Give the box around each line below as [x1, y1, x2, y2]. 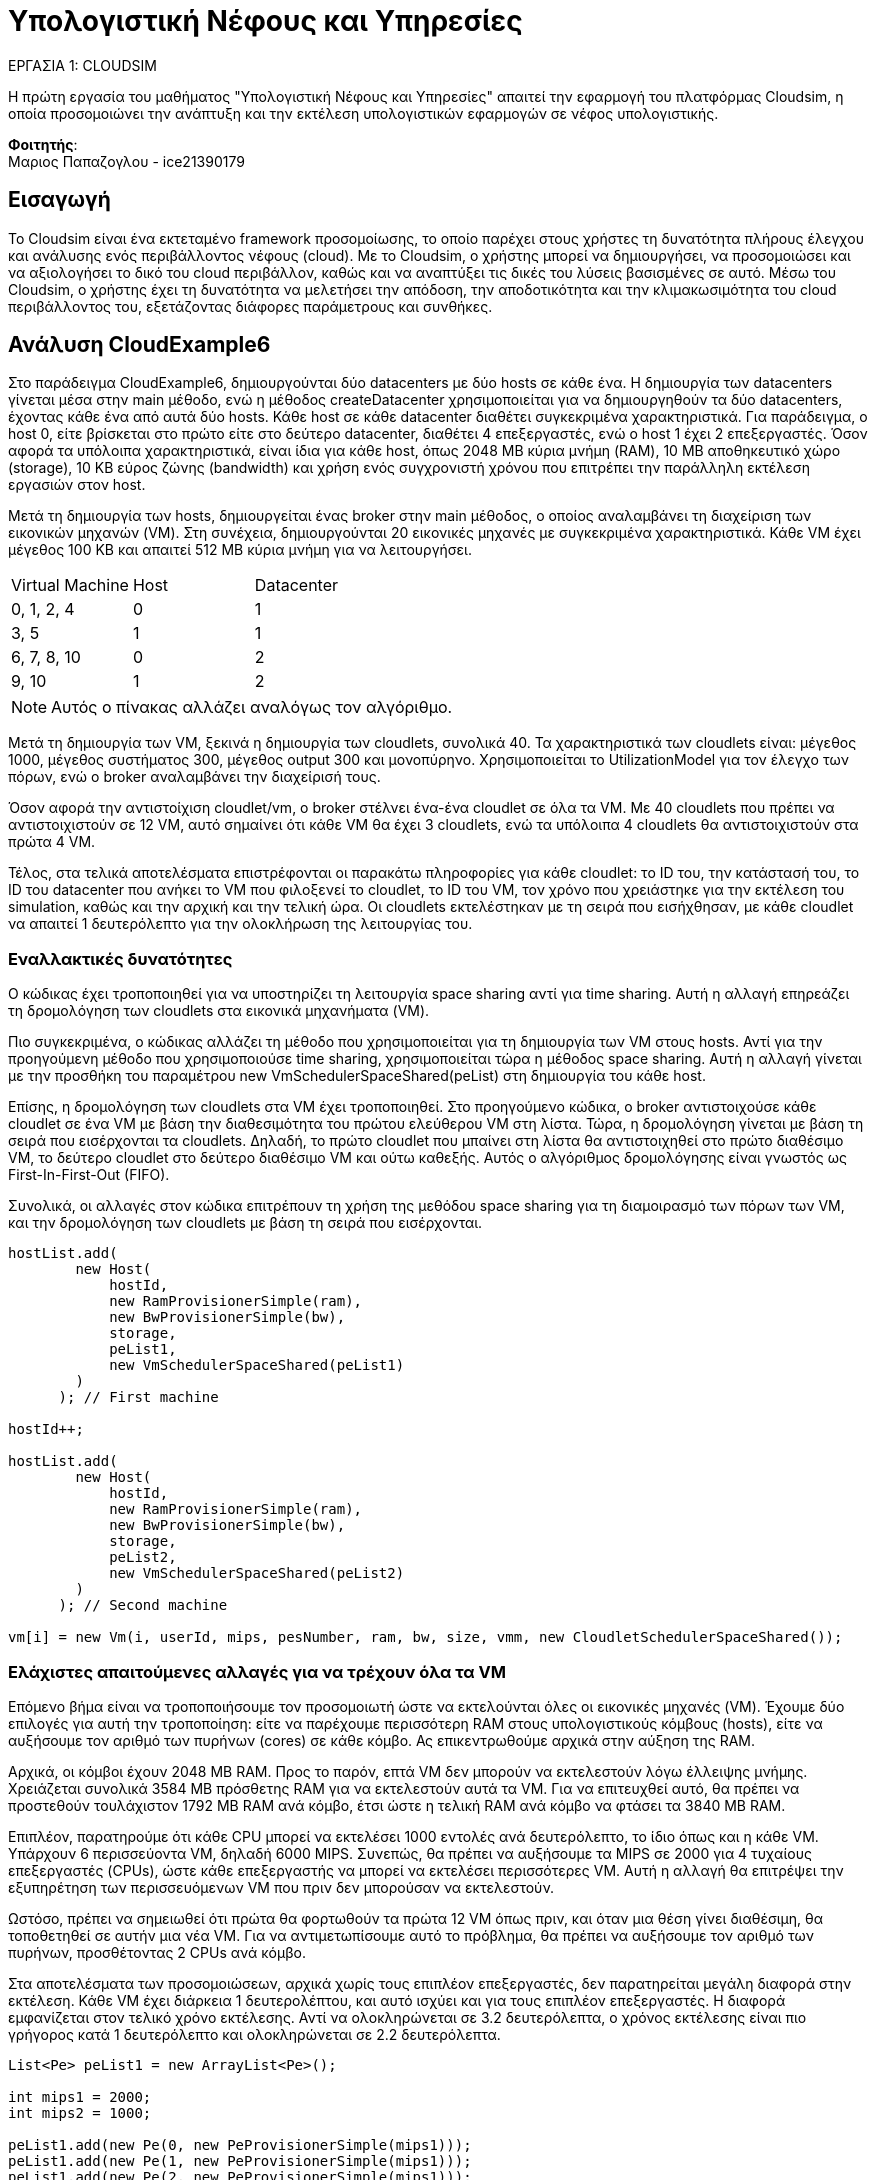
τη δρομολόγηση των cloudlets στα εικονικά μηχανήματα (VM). [8, 1002, 430, 1020]
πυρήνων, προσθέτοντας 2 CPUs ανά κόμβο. [8, 1943, 306, 1961]
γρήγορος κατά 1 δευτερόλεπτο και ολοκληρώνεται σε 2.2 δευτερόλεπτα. [8, 2025, 501, 2043]
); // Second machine [58, 1597, 228, 1614]
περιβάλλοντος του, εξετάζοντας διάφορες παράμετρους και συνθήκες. [8, 297, 493, 315]
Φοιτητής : [8, 135, 78, 153]
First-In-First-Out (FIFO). [8, 1166, 170, 1184]
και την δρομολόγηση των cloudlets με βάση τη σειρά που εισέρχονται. [8, 1214, 483, 1232]
